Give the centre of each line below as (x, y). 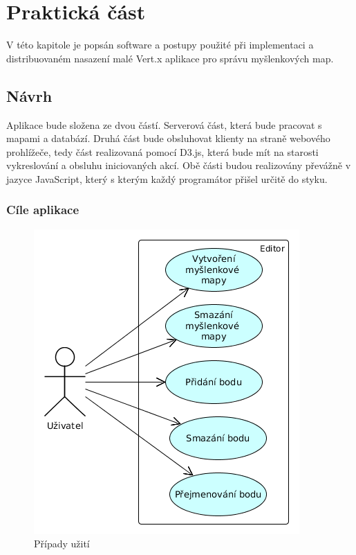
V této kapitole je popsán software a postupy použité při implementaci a (160, 45)
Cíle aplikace (43, 210)
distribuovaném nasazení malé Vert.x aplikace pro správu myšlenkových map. (170, 58)
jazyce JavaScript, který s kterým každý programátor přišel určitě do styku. (167, 178)
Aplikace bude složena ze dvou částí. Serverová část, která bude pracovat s (164, 124)
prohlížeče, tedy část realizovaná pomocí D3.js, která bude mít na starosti (162, 151)
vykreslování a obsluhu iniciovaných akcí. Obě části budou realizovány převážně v (179, 165)
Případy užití (62, 544)
